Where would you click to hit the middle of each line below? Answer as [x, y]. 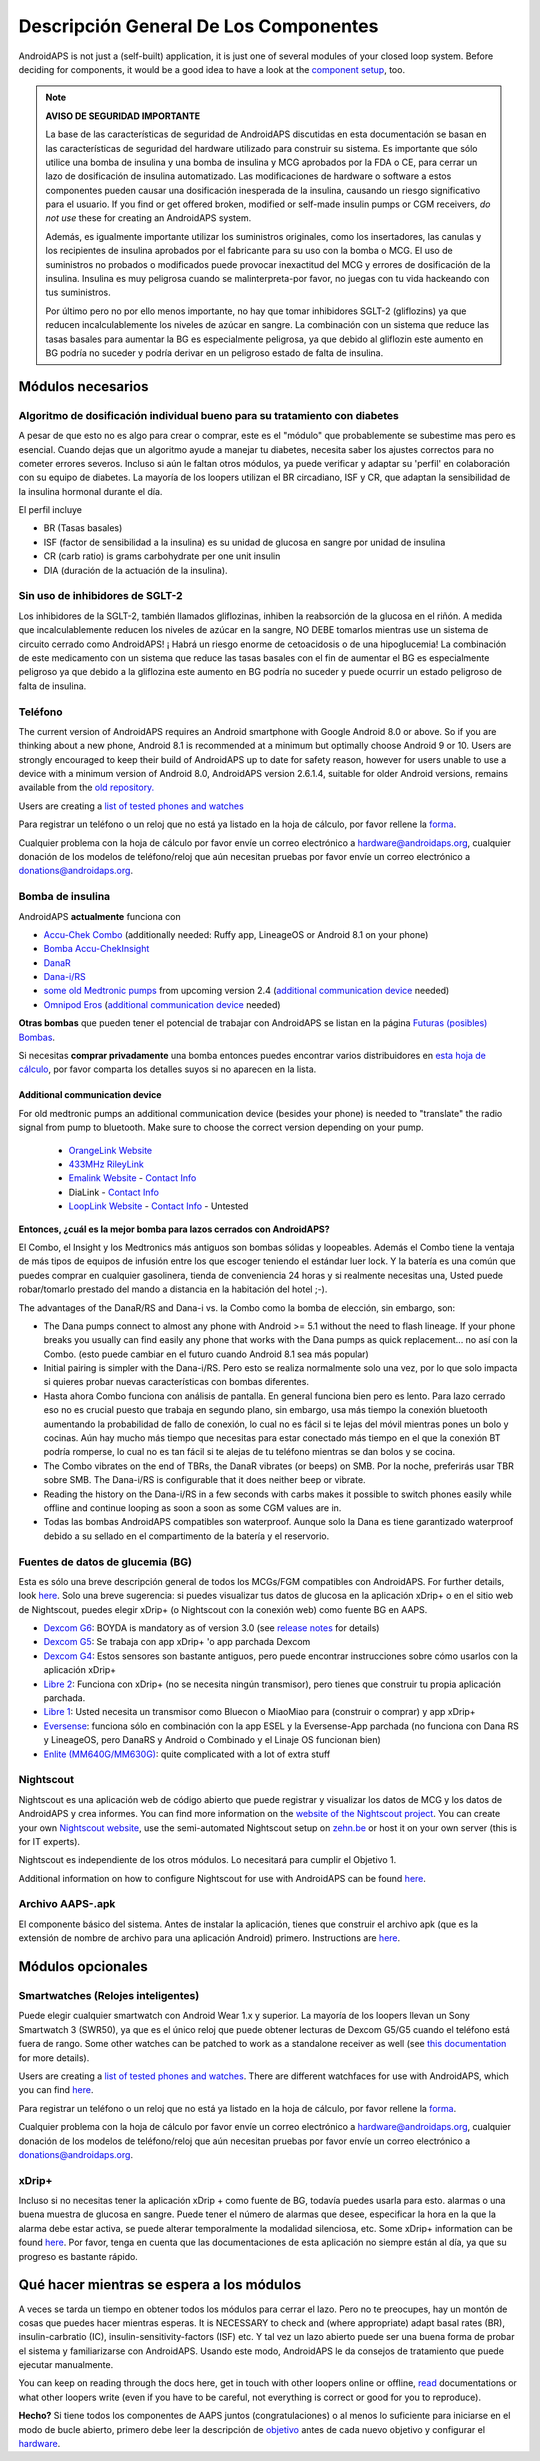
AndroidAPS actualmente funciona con [99, 916]
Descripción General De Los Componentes [198, 26]
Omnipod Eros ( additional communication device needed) [162, 1004]
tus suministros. [78, 292]
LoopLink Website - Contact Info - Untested [158, 1206]
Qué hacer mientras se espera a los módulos [160, 2285]
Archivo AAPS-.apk [67, 1904]
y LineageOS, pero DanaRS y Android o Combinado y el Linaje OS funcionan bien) [212, 1740]
